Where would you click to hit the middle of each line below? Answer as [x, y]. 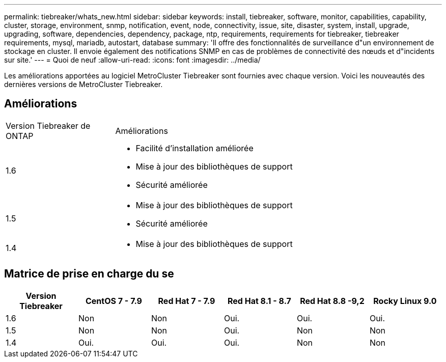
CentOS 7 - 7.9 [114, 301]
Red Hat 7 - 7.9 [187, 301]
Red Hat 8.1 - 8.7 [259, 301]
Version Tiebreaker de [48, 126]
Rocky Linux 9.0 [405, 301]
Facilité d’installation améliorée [194, 148]
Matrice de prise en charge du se [89, 274]
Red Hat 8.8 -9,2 [332, 301]
